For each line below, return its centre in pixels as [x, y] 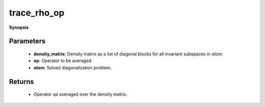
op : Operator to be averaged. [63, 61]
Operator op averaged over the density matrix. [80, 94]
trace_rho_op [37, 13]
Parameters [27, 41]
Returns [22, 81]
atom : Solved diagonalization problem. [73, 67]
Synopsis [19, 27]
